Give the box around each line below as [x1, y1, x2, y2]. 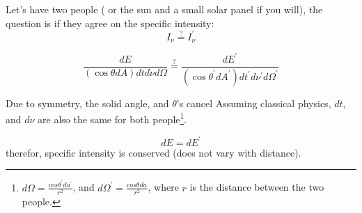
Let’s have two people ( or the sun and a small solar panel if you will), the [6, 2, 323, 16]
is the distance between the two [189, 180, 324, 194]
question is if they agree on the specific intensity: [6, 15, 214, 30]
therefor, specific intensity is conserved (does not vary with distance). [6, 145, 301, 159]
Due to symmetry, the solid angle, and [6, 95, 169, 110]
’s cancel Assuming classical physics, [176, 95, 331, 110]
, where [148, 180, 179, 194]
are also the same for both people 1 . [38, 110, 187, 126]
